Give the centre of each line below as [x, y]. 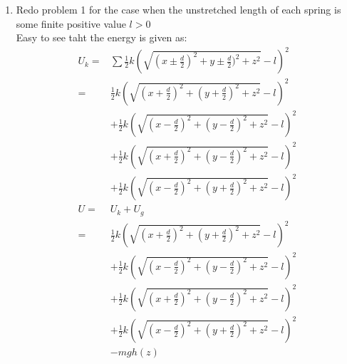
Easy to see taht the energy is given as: [102, 37]
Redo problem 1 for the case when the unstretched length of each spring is [178, 9]
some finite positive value [71, 23]
